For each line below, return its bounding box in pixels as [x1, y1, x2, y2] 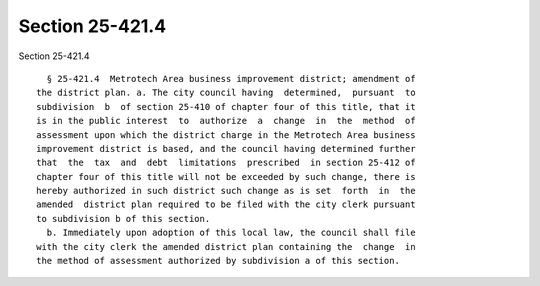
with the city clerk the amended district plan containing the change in [36, 241, 416, 252]
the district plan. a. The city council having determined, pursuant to [36, 87, 416, 99]
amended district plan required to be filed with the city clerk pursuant [36, 199, 416, 210]
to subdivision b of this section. [36, 213, 211, 224]
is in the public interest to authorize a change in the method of [36, 115, 416, 127]
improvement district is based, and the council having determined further [36, 143, 416, 154]
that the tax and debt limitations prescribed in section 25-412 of [36, 157, 416, 169]
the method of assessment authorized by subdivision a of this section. [36, 255, 400, 267]
